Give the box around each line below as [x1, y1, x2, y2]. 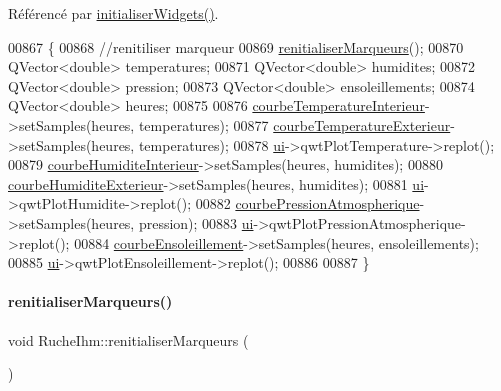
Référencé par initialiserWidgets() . [8, 3, 219, 23]
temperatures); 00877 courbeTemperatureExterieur [138, 114, 451, 135]
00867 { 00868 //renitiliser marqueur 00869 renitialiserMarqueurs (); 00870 [8, 36, 464, 57]
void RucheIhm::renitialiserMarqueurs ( [8, 329, 249, 350]
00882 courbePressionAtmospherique [195, 193, 420, 214]
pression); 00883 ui [138, 212, 254, 233]
